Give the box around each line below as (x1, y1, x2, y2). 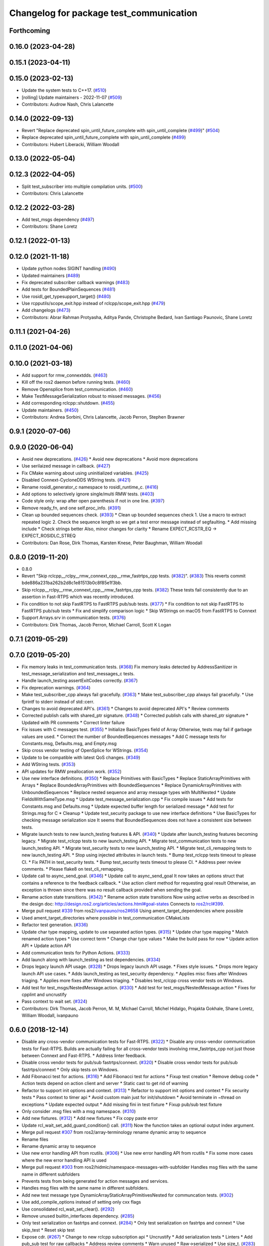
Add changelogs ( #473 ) (21, 307, 71, 313)
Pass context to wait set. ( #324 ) (21, 998, 88, 1004)
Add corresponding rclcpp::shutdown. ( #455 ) (21, 400, 115, 406)
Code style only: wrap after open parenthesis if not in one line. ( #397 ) (21, 498, 165, 504)
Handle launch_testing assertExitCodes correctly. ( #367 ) (21, 678, 138, 684)
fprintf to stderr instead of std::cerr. (21, 698, 95, 705)
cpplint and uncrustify (21, 992, 67, 998)
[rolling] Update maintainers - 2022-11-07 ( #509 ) (21, 94, 122, 100)
